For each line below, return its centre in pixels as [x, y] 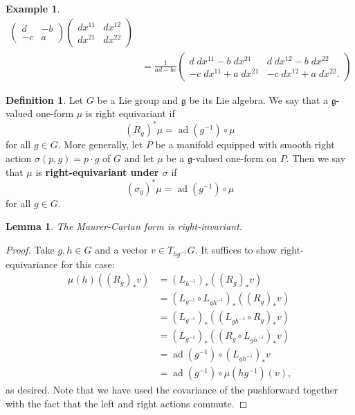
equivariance [32, 264]
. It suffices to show [236, 249]
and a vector [121, 249]
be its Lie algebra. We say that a [259, 99]
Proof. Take [30, 249]
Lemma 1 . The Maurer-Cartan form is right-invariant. [124, 226]
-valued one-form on [235, 158]
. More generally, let [100, 144]
